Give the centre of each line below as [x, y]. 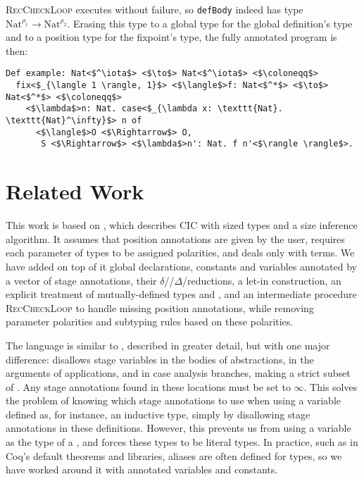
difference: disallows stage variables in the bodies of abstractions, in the [160, 359]
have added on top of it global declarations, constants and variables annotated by [181, 266]
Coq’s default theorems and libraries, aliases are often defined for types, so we [174, 455]
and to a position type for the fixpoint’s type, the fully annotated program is [171, 37]
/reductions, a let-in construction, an [262, 280]
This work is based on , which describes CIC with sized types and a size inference [182, 225]
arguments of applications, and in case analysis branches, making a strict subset [178, 373]
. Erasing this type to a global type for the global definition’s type [210, 23]
